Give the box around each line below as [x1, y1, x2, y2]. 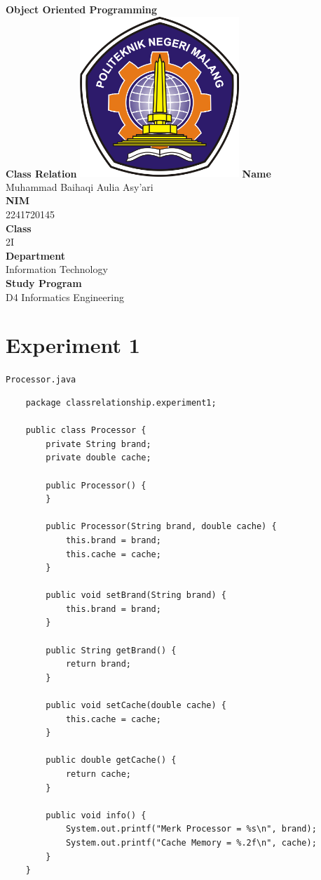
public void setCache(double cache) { [46, 700, 226, 711]
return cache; [65, 769, 131, 779]
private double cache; [46, 453, 151, 463]
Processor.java [6, 375, 76, 385]
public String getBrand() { [46, 645, 177, 655]
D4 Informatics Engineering [6, 289, 124, 304]
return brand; [65, 659, 131, 669]
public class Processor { [25, 425, 146, 436]
